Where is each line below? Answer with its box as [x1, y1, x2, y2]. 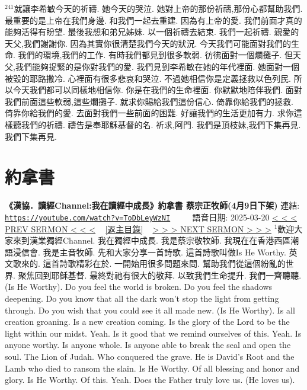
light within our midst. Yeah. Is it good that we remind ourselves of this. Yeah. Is [5, 327, 302, 339]
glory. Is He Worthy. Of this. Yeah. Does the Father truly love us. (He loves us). [5, 373, 295, 386]
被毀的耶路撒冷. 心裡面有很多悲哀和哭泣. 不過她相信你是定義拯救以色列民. [5, 72, 291, 84]
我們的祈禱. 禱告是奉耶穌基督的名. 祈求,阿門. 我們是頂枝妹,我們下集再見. [21, 118, 301, 130]
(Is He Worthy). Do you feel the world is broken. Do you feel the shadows [5, 280, 273, 293]
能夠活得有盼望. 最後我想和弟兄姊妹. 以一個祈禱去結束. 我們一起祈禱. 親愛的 [5, 25, 299, 38]
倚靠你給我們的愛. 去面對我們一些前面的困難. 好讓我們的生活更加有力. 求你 [5, 107, 294, 119]
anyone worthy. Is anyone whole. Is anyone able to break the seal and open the [5, 338, 291, 351]
